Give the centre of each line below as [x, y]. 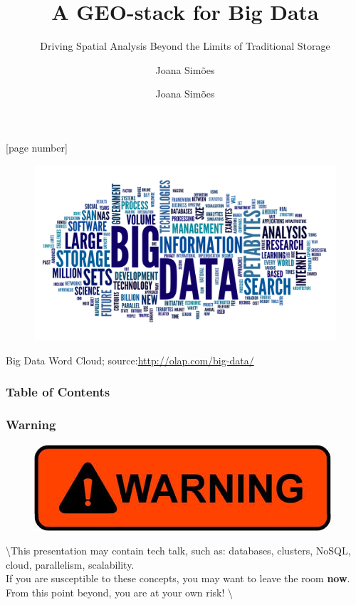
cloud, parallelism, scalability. [70, 564]
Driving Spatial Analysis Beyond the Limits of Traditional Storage [185, 46]
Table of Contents [58, 392]
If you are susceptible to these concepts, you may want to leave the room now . [178, 578]
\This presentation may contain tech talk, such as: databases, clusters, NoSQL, [178, 551]
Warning [31, 425]
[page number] [37, 147]
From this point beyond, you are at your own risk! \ [120, 592]
